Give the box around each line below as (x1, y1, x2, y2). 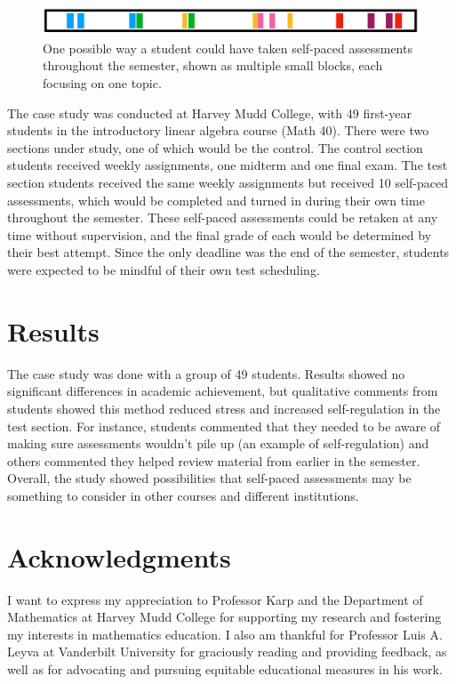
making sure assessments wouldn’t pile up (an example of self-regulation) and (7, 434, 429, 453)
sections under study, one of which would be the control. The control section (7, 138, 423, 157)
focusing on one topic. (43, 74, 162, 93)
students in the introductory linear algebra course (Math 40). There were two (7, 121, 429, 140)
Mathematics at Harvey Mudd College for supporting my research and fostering (7, 608, 442, 626)
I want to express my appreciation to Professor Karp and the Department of (7, 590, 423, 608)
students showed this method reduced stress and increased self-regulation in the (7, 398, 441, 417)
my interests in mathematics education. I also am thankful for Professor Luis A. (7, 624, 443, 643)
